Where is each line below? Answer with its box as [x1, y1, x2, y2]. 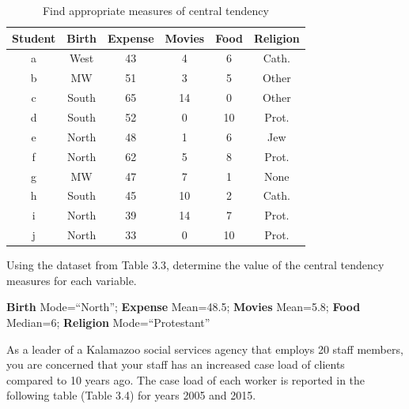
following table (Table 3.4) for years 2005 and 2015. [6, 387, 256, 403]
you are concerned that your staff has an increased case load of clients [6, 356, 345, 373]
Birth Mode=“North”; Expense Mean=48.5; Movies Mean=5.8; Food [6, 298, 361, 315]
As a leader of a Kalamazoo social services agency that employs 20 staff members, [6, 340, 403, 357]
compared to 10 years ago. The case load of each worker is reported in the [6, 371, 365, 388]
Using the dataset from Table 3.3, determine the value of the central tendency [6, 257, 384, 273]
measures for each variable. [6, 272, 137, 288]
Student [12, 29, 56, 46]
